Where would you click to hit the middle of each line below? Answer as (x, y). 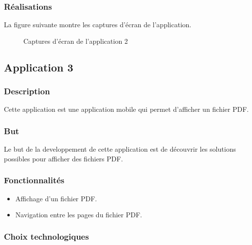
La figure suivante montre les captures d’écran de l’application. (98, 25)
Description (27, 91)
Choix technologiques (46, 236)
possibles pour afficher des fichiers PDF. (63, 158)
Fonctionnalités (34, 180)
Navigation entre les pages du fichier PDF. (79, 215)
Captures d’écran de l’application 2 (76, 41)
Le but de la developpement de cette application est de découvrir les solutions (120, 149)
